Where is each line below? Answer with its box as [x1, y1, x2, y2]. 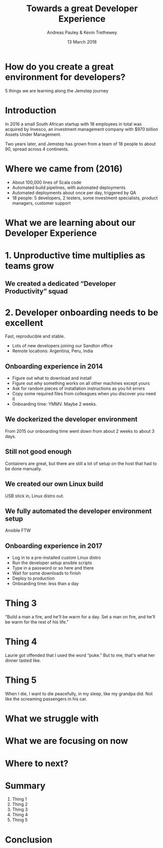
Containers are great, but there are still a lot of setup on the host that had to [5, 460, 157, 466]
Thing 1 [12, 796, 27, 802]
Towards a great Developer [26, 3, 138, 14]
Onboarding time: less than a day [12, 581, 79, 587]
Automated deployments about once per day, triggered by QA [12, 190, 137, 195]
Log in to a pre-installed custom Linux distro [12, 555, 101, 561]
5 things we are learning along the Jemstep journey [5, 87, 109, 93]
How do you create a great [5, 61, 114, 72]
